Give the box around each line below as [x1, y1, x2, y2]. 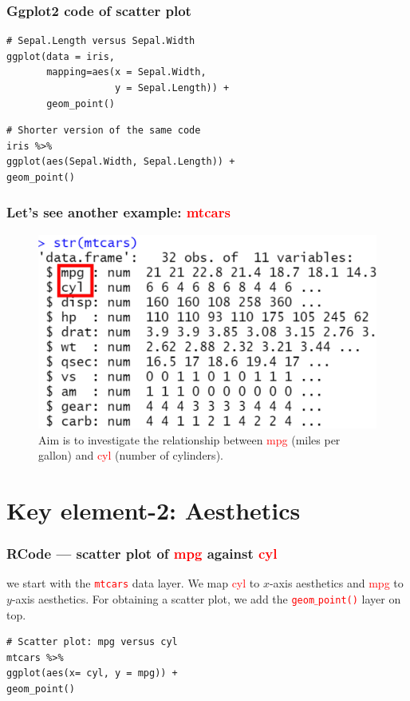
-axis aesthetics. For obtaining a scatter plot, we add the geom [11, 591, 315, 607]
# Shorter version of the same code [6, 125, 201, 137]
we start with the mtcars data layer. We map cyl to [6, 575, 260, 591]
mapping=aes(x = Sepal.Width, [46, 66, 207, 78]
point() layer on [317, 591, 401, 607]
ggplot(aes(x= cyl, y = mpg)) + [6, 667, 178, 679]
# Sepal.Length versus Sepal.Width [6, 35, 195, 47]
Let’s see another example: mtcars [6, 202, 231, 222]
